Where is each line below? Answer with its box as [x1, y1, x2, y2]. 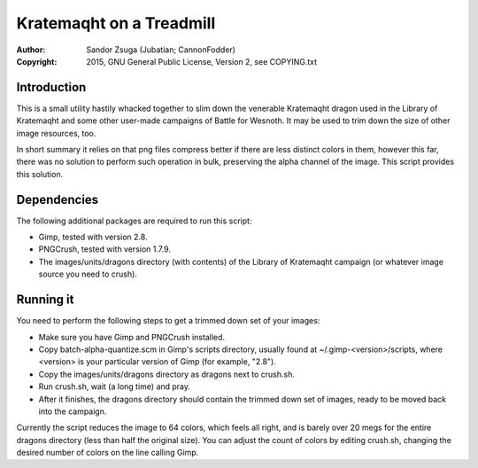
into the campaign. [38, 406, 107, 417]
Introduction [16, 80, 87, 95]
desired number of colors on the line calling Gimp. [16, 448, 199, 458]
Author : [16, 44, 46, 55]
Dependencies [16, 191, 99, 207]
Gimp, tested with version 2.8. [38, 231, 148, 243]
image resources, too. [16, 128, 96, 138]
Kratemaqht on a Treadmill [16, 13, 216, 33]
